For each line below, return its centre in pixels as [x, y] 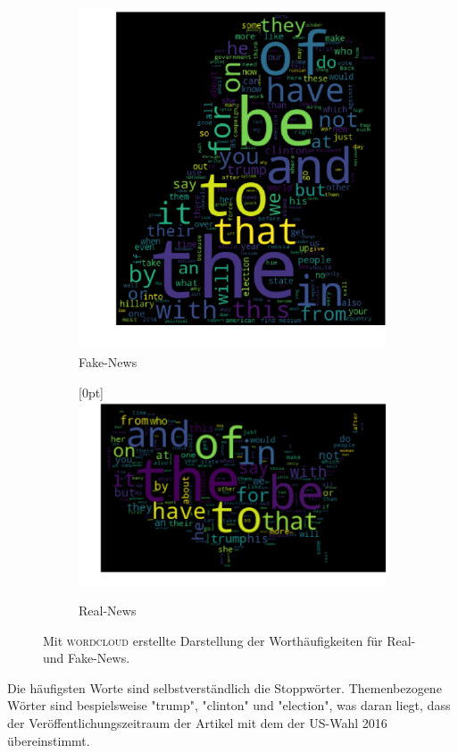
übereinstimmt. [49, 740]
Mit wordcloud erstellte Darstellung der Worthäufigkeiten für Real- [229, 640]
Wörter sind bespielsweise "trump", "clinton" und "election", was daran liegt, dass [229, 705]
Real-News [108, 611]
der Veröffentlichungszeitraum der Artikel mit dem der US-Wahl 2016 [197, 723]
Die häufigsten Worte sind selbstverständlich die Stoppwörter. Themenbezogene [225, 687]
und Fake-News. [87, 658]
